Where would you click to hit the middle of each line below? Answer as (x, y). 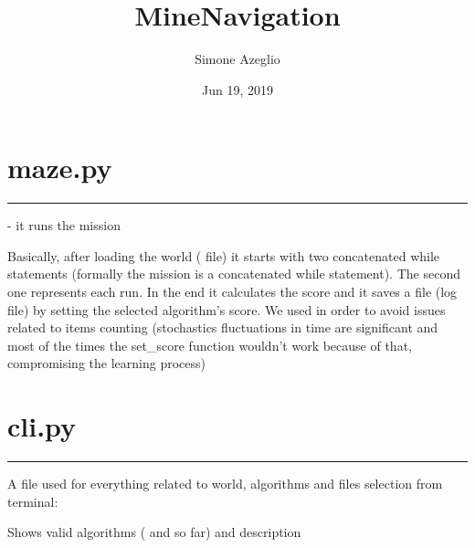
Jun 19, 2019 (237, 89)
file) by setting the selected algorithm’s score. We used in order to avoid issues (227, 309)
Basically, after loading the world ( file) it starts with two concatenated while (224, 255)
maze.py (60, 168)
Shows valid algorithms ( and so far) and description (154, 532)
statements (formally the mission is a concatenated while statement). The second (234, 274)
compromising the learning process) (106, 363)
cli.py (42, 426)
